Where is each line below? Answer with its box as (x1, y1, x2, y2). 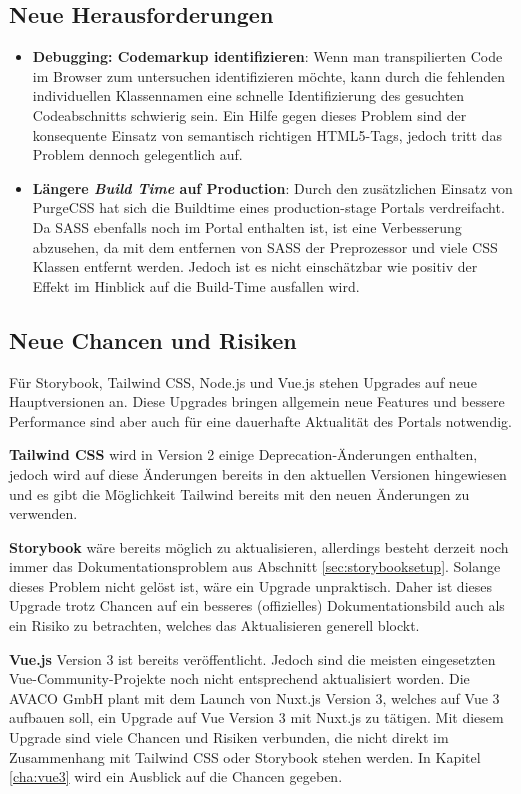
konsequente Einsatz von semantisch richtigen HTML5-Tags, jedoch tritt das (32, 124, 502, 145)
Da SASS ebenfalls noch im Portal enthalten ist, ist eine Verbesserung (32, 216, 462, 237)
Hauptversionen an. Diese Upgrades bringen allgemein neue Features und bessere (9, 391, 505, 412)
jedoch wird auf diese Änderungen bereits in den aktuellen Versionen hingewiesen (9, 463, 507, 484)
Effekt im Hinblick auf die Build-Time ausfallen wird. (32, 275, 360, 296)
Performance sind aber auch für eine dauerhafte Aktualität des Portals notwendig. (9, 410, 512, 431)
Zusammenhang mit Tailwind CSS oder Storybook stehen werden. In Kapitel (9, 746, 481, 767)
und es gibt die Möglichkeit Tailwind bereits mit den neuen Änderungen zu (9, 483, 470, 504)
